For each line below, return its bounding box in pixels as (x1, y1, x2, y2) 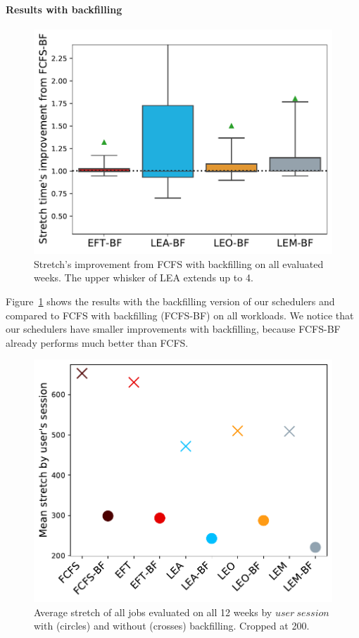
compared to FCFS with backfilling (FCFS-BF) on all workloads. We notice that (6, 307, 354, 322)
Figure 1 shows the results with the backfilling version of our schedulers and (6, 294, 335, 309)
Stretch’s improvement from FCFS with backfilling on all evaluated (34, 256, 324, 271)
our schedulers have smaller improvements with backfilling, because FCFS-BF (6, 321, 341, 336)
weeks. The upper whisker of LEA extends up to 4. (34, 270, 253, 285)
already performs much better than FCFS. (6, 335, 189, 350)
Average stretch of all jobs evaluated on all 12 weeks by (34, 604, 272, 619)
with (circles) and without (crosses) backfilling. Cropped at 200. (34, 618, 310, 633)
